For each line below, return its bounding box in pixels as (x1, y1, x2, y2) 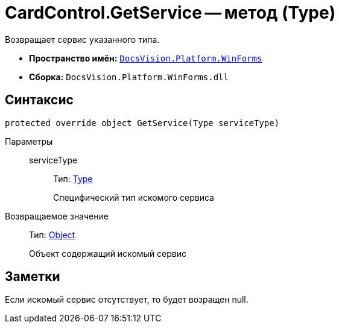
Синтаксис (5, 92, 74, 108)
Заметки (5, 269, 60, 285)
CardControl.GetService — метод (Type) (5, 2, 336, 23)
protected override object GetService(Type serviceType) (5, 118, 280, 128)
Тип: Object (29, 229, 75, 240)
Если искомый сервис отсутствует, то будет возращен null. (5, 294, 249, 305)
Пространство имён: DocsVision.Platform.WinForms (29, 52, 262, 63)
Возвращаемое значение (5, 210, 109, 221)
